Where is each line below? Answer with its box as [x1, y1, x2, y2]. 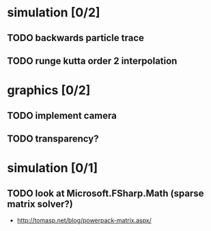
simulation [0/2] [7, 5, 100, 21]
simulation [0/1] [7, 161, 98, 176]
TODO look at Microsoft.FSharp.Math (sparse [7, 187, 204, 199]
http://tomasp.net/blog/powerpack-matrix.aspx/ [16, 216, 152, 224]
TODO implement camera [7, 109, 117, 121]
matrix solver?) [7, 198, 74, 210]
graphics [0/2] [7, 83, 91, 98]
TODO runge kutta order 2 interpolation [7, 55, 178, 66]
